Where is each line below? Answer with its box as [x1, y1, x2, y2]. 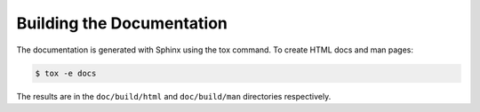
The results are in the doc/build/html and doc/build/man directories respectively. [16, 91, 332, 101]
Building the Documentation [16, 13, 228, 33]
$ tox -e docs [35, 68, 97, 78]
